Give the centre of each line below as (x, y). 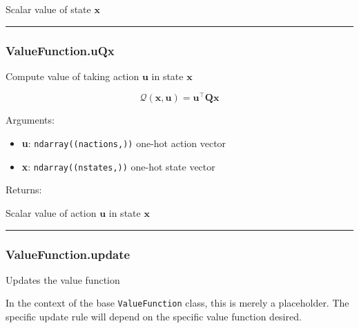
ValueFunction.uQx (60, 50)
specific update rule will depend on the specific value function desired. (154, 317)
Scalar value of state (48, 9)
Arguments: (30, 120)
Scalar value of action (51, 212)
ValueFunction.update (68, 254)
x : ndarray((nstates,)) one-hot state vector (118, 166)
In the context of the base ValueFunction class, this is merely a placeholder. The (177, 303)
